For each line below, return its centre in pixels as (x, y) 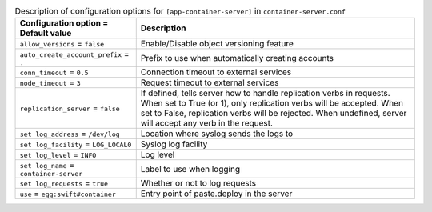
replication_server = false (70, 108)
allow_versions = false (62, 44)
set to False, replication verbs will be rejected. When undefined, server (274, 114)
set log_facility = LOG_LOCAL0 (76, 144)
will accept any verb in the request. (207, 123)
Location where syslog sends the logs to (217, 134)
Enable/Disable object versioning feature (217, 44)
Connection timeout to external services (216, 72)
